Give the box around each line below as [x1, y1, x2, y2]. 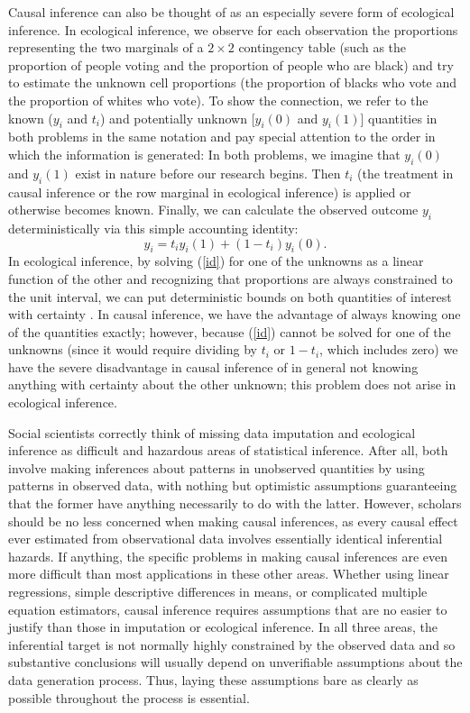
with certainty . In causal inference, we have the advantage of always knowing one [8, 305, 461, 324]
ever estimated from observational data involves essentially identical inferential [8, 529, 443, 548]
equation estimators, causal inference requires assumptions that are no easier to [8, 599, 447, 618]
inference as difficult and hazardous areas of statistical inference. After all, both [8, 441, 448, 460]
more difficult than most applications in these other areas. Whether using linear [8, 564, 449, 583]
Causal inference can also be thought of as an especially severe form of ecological [8, 3, 455, 21]
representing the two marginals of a [8, 38, 204, 57]
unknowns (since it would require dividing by [8, 340, 257, 359]
